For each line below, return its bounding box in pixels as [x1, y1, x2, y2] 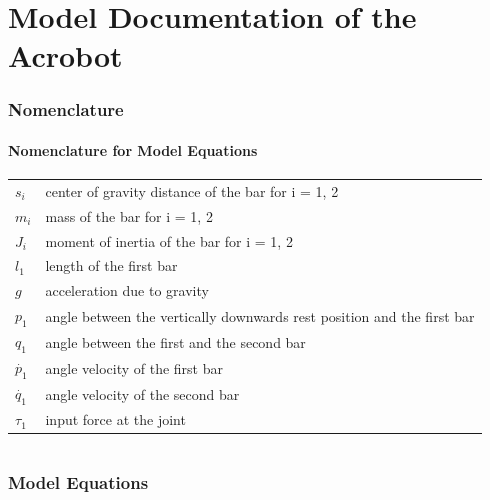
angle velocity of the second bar [45, 383, 240, 404]
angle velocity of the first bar [45, 357, 223, 378]
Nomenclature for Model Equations [8, 140, 258, 160]
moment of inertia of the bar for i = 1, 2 [45, 230, 293, 251]
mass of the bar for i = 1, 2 [45, 205, 213, 226]
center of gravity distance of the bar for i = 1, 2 [45, 180, 339, 201]
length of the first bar [45, 255, 178, 276]
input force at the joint [45, 409, 186, 430]
